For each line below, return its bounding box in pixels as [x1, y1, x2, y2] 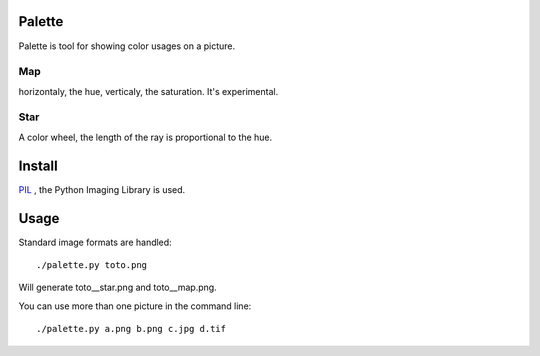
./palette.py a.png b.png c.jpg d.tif [36, 323, 227, 335]
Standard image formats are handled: [18, 236, 172, 248]
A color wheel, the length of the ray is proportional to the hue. [18, 131, 273, 143]
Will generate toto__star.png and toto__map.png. [18, 281, 217, 294]
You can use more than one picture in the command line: [18, 300, 252, 312]
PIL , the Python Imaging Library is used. [18, 183, 186, 195]
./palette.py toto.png [36, 260, 148, 270]
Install [18, 157, 59, 174]
